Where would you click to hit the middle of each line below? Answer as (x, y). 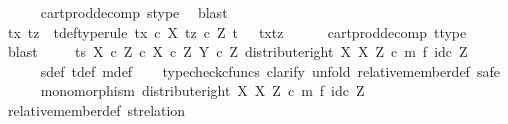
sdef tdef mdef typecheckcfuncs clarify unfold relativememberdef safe (270, 70)
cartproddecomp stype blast (134, 12)
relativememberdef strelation (96, 109)
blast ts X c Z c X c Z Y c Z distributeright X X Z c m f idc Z (237, 51)
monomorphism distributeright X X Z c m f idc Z (202, 90)
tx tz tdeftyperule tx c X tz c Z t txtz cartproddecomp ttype (237, 31)
